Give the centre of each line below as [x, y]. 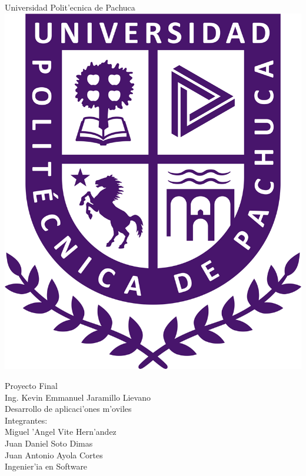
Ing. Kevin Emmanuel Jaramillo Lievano [78, 397]
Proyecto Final [31, 385]
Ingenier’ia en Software [46, 466]
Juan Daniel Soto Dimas [49, 443]
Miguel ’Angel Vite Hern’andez [61, 432]
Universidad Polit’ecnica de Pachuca [70, 7]
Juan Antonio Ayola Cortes [54, 455]
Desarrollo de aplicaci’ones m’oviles [68, 409]
